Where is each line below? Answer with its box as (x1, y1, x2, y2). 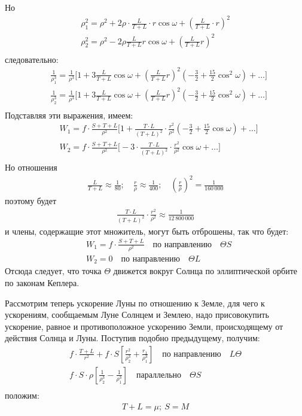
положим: (5, 389, 39, 402)
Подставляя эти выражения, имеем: (5, 108, 133, 121)
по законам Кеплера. (5, 276, 80, 289)
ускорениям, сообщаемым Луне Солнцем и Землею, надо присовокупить (5, 308, 269, 321)
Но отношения (5, 161, 57, 174)
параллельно (136, 371, 182, 379)
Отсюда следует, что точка (5, 265, 102, 277)
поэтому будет (5, 195, 57, 207)
